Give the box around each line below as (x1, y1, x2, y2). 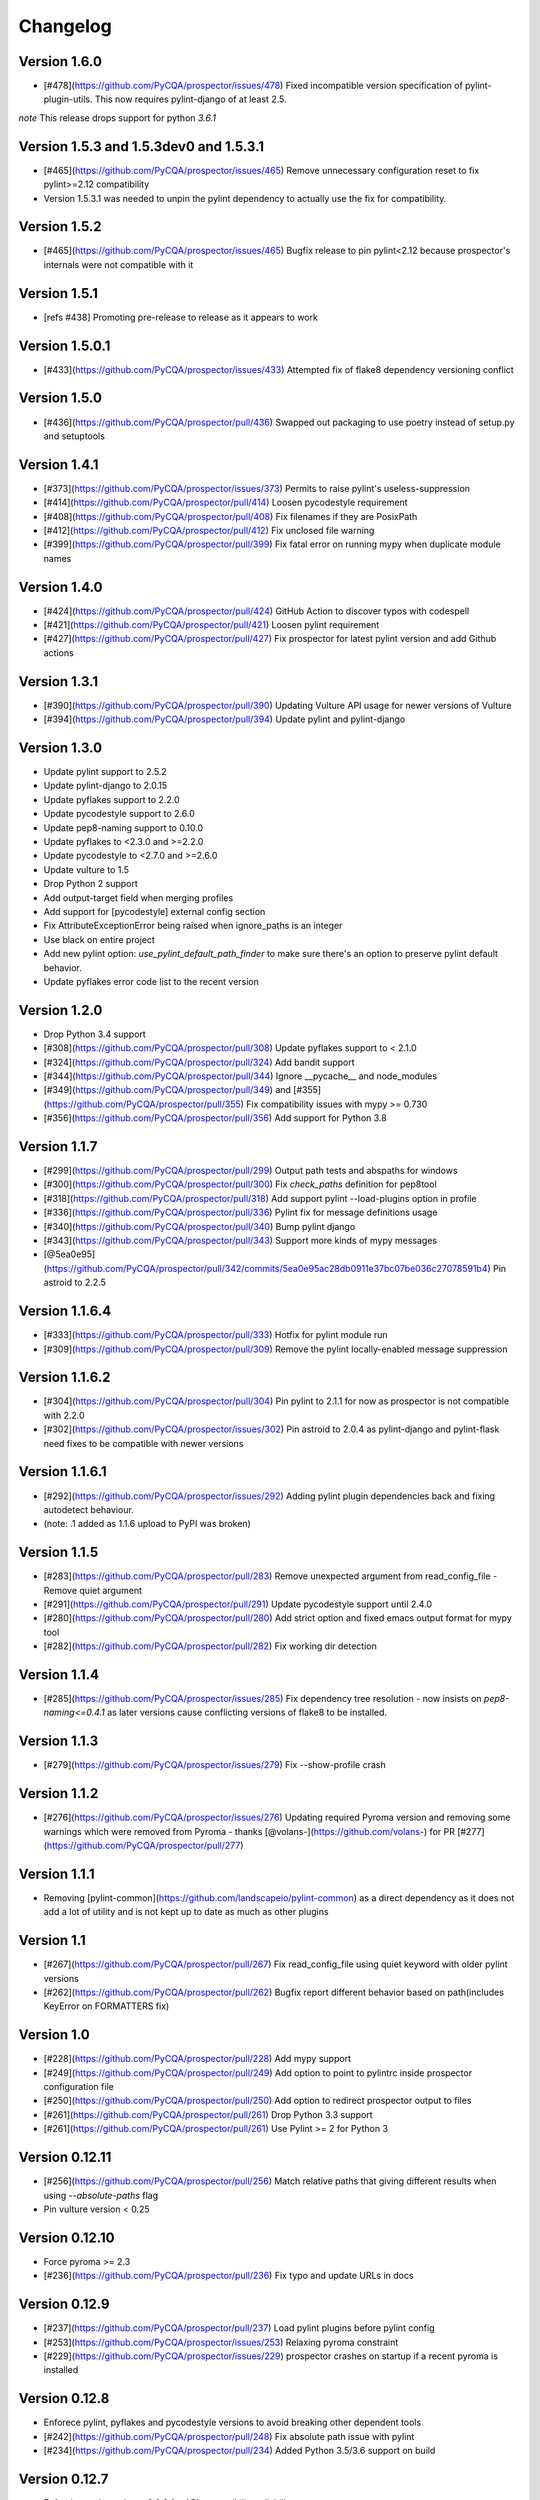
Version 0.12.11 (18, 2149, 112, 2166)
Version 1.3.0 (18, 739, 103, 756)
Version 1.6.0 (18, 53, 102, 70)
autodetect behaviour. (43, 1503, 134, 1515)
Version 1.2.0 (18, 1001, 103, 1019)
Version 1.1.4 (18, 1666, 100, 1683)
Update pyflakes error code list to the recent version (43, 975, 260, 987)
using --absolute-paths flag (43, 2189, 159, 2201)
